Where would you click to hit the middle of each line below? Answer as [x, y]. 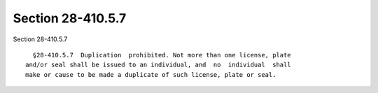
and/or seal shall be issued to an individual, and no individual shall [158, 65]
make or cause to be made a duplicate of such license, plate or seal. [151, 74]
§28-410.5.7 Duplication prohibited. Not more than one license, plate [162, 55]
